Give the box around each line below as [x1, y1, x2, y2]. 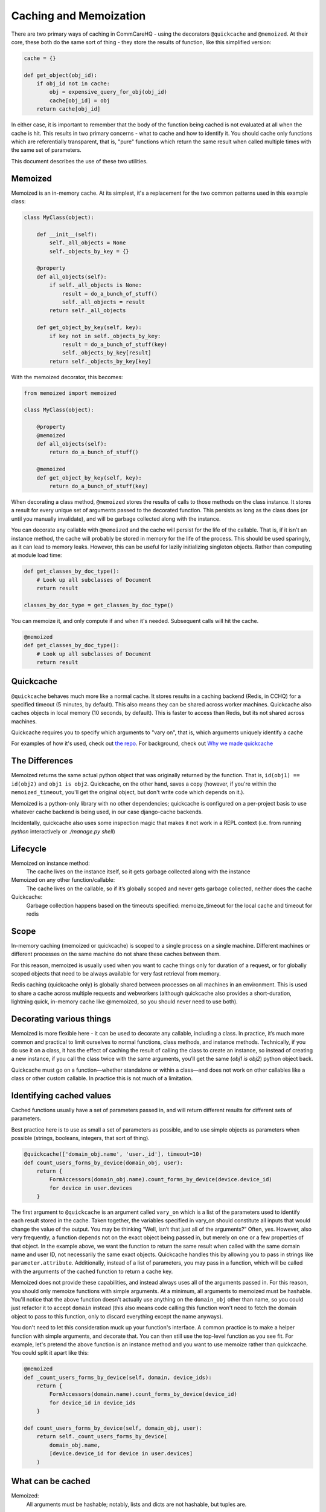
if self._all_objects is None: [49, 282, 142, 288]
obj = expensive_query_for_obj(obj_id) [49, 88, 167, 96]
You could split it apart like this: [11, 1349, 89, 1357]
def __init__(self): [36, 230, 98, 238]
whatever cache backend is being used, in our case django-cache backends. [11, 808, 203, 815]
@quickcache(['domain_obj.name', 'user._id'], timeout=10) [24, 1151, 202, 1158]
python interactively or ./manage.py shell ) [11, 827, 116, 835]
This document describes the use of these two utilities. [11, 157, 148, 165]
